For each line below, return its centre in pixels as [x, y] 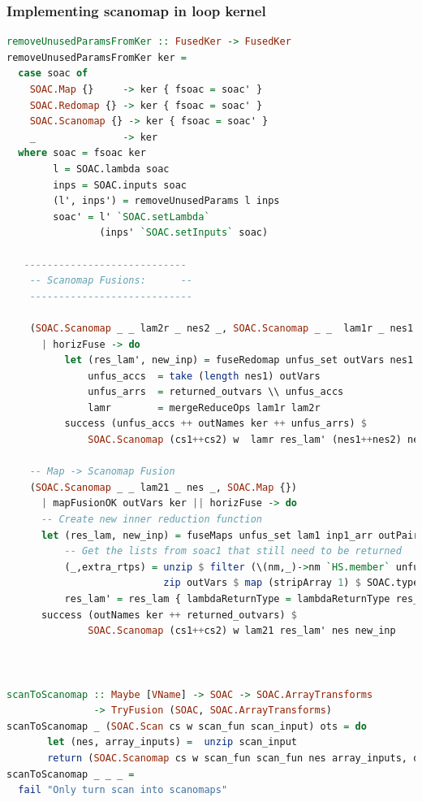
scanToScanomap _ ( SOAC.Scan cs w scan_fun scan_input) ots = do [187, 726]
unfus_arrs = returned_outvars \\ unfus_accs [216, 392]
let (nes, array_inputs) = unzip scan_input [172, 742]
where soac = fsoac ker [82, 153]
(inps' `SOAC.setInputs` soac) [184, 233]
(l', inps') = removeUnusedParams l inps [166, 201]
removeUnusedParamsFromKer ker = [97, 57]
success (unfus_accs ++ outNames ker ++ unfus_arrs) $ [215, 424]
